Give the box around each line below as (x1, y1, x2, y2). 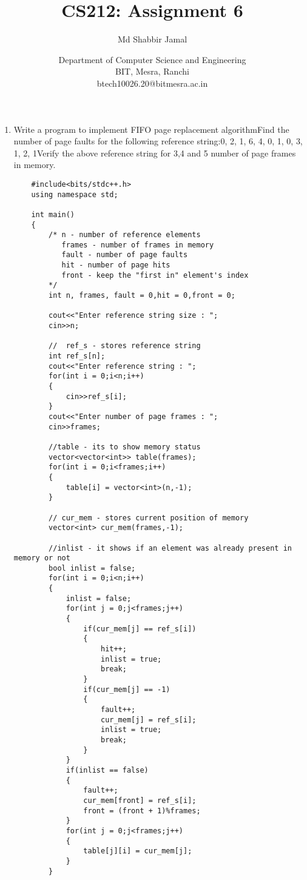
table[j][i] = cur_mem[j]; (83, 847, 192, 856)
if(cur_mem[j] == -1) (83, 685, 170, 694)
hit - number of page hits (61, 261, 170, 270)
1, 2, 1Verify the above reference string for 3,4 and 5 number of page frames (13, 146, 296, 159)
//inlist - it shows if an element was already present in (49, 543, 292, 553)
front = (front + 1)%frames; (83, 806, 201, 815)
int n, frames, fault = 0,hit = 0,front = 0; (49, 291, 235, 300)
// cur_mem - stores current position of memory (49, 513, 249, 522)
